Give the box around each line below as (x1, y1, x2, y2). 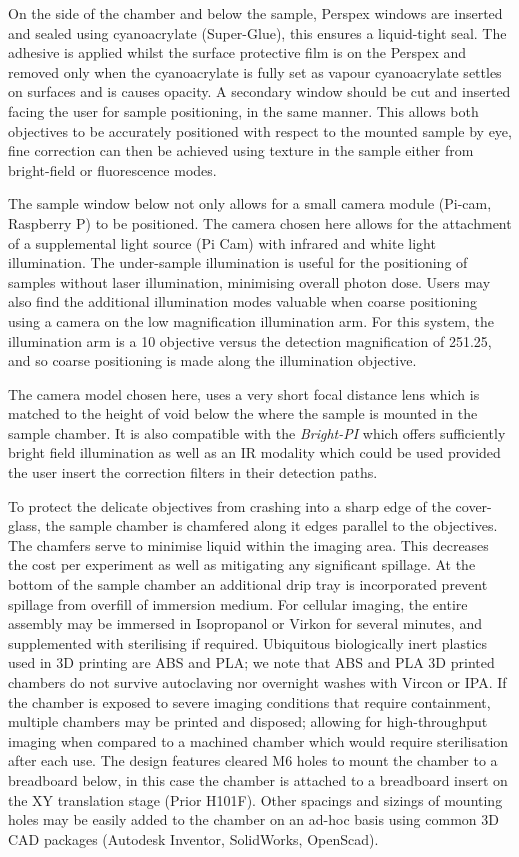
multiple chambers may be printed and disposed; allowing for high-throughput (8, 711, 488, 732)
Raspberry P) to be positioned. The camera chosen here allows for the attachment (8, 212, 512, 233)
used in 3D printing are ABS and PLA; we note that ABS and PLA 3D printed (8, 652, 495, 673)
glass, (8, 515, 41, 536)
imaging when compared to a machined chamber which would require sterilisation (8, 730, 509, 751)
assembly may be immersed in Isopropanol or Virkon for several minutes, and (8, 613, 482, 634)
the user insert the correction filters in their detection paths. (8, 462, 378, 483)
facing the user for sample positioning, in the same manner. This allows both (8, 100, 479, 121)
